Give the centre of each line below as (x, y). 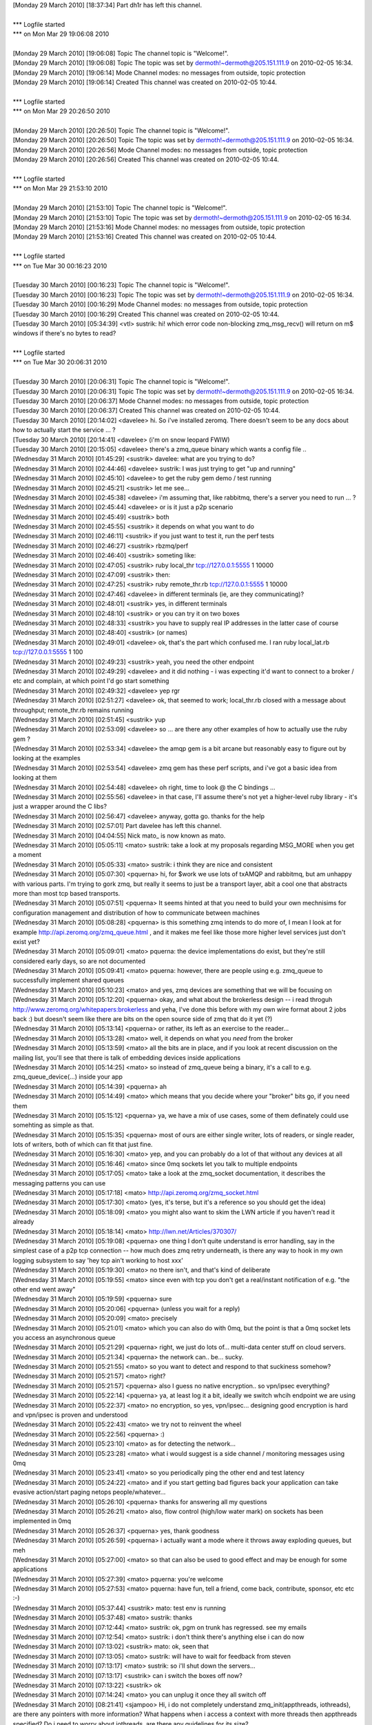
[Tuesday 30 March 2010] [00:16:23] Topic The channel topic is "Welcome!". (121, 285)
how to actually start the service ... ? (64, 430)
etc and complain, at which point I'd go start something (91, 681)
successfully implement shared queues (68, 980)
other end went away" (44, 1289)
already (23, 1222)
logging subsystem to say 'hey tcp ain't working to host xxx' (98, 1260)
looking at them (35, 778)
